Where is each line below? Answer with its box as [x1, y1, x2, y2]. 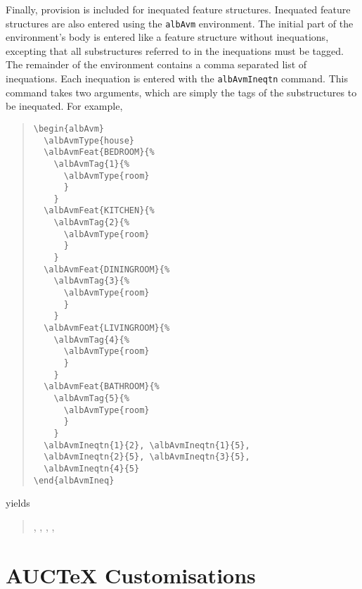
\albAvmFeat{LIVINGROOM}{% [44, 323, 170, 334]
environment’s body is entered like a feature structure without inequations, [6, 30, 329, 44]
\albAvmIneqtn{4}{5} [44, 463, 140, 474]
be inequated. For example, [6, 99, 123, 113]
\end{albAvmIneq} [33, 475, 115, 486]
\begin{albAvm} [33, 123, 105, 134]
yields [6, 495, 30, 510]
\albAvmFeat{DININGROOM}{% [44, 264, 170, 274]
